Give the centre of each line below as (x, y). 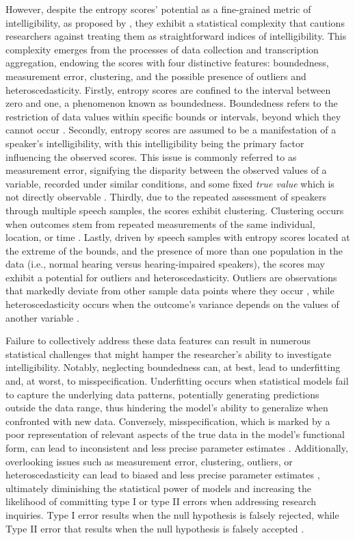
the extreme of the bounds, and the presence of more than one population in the (174, 250)
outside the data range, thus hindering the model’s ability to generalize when (167, 408)
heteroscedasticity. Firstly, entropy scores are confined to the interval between (168, 89)
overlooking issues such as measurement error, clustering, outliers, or (149, 461)
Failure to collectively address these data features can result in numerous (158, 340)
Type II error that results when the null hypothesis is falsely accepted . (155, 528)
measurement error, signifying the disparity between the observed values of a (166, 170)
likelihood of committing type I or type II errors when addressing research (161, 501)
